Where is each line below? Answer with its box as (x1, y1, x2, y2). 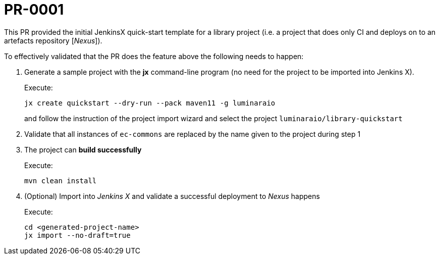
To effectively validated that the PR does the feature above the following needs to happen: (4, 51, 304, 61)
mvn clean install (24, 176, 97, 185)
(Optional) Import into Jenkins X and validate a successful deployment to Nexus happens (24, 191, 320, 200)
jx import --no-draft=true (24, 231, 131, 239)
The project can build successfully (24, 145, 142, 154)
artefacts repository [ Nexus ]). (4, 36, 102, 45)
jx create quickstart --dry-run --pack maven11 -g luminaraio (24, 98, 276, 107)
